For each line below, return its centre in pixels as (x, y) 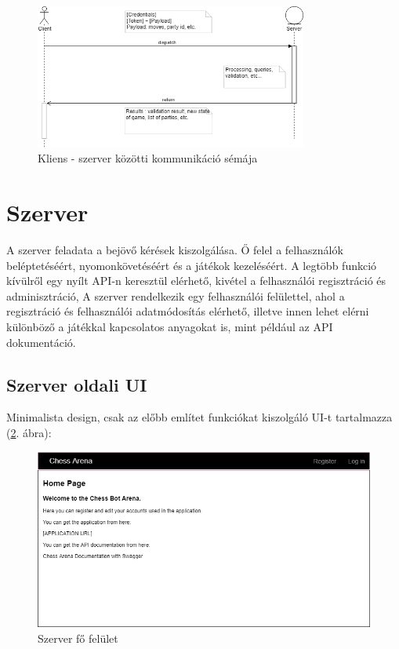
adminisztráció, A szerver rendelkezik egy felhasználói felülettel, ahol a (176, 295)
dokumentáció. (41, 342)
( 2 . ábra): (29, 432)
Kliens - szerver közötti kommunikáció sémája (148, 158)
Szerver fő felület (78, 638)
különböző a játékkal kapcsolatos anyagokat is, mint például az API (170, 326)
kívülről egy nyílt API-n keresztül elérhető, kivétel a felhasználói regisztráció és (196, 281)
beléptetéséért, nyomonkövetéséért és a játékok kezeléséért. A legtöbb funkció (192, 265)
